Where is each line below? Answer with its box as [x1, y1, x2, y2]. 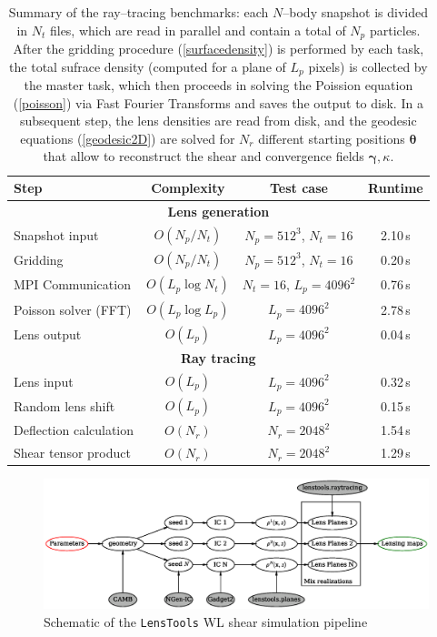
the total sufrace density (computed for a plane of [9, 56, 286, 76]
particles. [369, 20, 421, 39]
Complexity [151, 178, 225, 197]
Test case [269, 178, 328, 197]
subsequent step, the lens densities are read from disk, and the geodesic [20, 111, 417, 130]
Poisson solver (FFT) [14, 299, 132, 318]
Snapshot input [14, 225, 99, 244]
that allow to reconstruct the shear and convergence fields [43, 147, 364, 166]
